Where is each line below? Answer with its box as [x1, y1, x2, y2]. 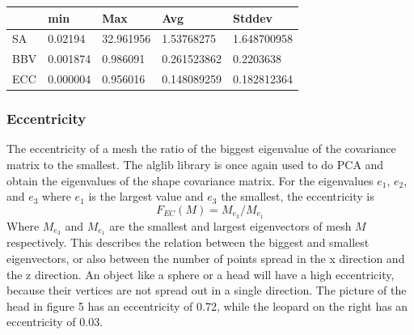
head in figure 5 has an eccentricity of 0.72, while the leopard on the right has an [6, 297, 408, 314]
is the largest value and [88, 188, 204, 205]
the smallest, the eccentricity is [221, 188, 374, 205]
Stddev [233, 9, 273, 26]
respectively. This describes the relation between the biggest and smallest [6, 234, 370, 251]
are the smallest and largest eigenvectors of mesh [109, 217, 352, 234]
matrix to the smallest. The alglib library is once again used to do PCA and [6, 155, 384, 172]
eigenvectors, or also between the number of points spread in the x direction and [6, 250, 405, 267]
